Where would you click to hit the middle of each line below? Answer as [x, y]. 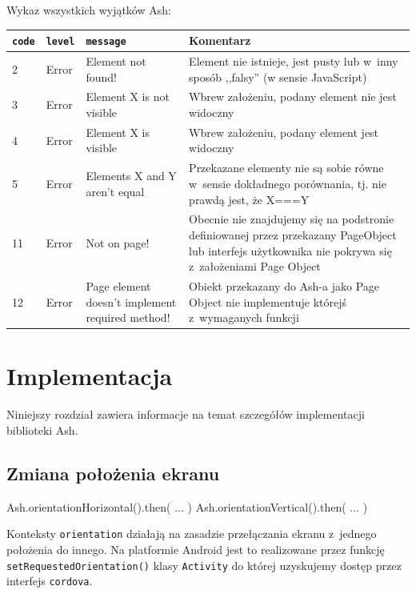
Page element [118, 285]
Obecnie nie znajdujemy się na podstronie [292, 219]
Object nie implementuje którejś [268, 301]
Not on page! [118, 242]
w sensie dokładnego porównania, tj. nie [288, 183]
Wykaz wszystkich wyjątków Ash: [89, 10]
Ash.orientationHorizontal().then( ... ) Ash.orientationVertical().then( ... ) [187, 506]
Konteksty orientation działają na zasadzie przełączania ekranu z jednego [192, 534]
